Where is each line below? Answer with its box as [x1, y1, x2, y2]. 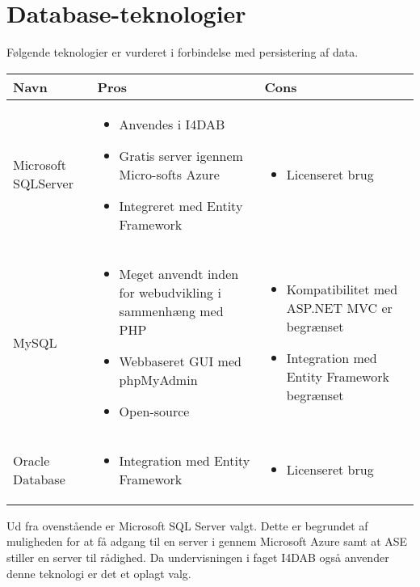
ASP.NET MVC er [286, 298, 393, 318]
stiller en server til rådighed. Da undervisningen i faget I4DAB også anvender [6, 548, 389, 565]
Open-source [119, 401, 190, 420]
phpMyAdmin [119, 370, 198, 389]
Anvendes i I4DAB [119, 114, 225, 133]
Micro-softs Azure [119, 164, 220, 184]
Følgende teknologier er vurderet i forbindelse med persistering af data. [6, 44, 359, 61]
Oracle [13, 450, 50, 470]
